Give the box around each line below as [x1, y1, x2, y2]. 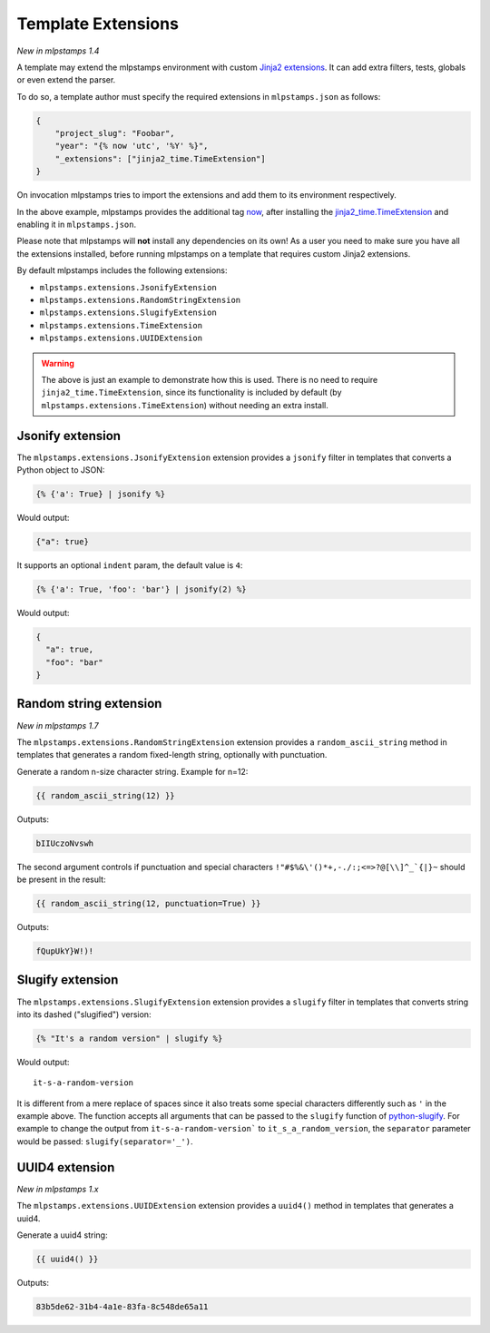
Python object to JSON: [16, 465, 105, 475]
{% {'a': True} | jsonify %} [35, 489, 166, 499]
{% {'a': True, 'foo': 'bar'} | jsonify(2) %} [35, 583, 247, 594]
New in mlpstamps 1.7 [16, 720, 99, 730]
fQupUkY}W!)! [35, 946, 94, 956]
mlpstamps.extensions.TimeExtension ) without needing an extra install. [41, 399, 328, 410]
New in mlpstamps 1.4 [16, 45, 100, 56]
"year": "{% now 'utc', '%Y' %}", [54, 141, 209, 152]
